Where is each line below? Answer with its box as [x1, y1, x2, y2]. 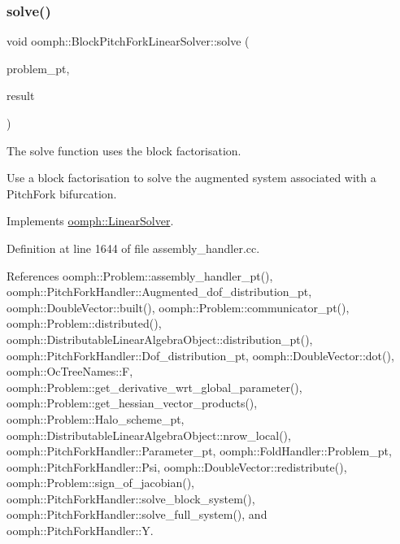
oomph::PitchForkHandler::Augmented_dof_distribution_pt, [7, 283, 312, 300]
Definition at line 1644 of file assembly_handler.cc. [7, 239, 260, 256]
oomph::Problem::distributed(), [7, 315, 162, 332]
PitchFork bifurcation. [7, 185, 117, 202]
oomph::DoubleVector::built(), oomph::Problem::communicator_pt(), [7, 298, 350, 316]
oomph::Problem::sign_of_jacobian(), [7, 474, 194, 491]
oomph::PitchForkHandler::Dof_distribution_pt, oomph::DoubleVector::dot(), [7, 346, 394, 363]
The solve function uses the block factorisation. [7, 141, 241, 159]
